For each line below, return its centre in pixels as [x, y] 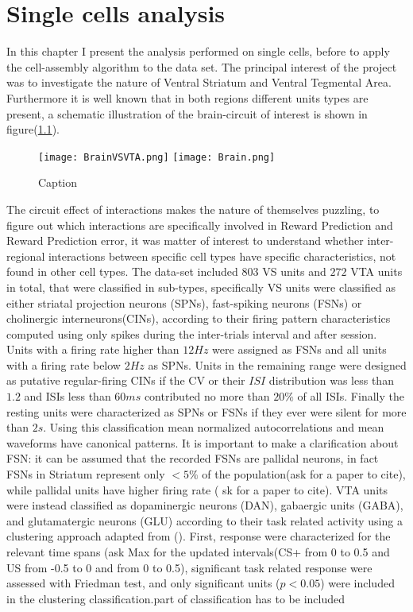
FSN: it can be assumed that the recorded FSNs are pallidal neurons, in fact [193, 458]
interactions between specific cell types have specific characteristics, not [222, 256]
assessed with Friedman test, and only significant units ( [143, 583]
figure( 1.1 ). [33, 129]
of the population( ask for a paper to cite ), [304, 474]
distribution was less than [331, 380]
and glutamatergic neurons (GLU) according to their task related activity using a [205, 520]
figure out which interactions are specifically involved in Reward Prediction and [200, 225]
